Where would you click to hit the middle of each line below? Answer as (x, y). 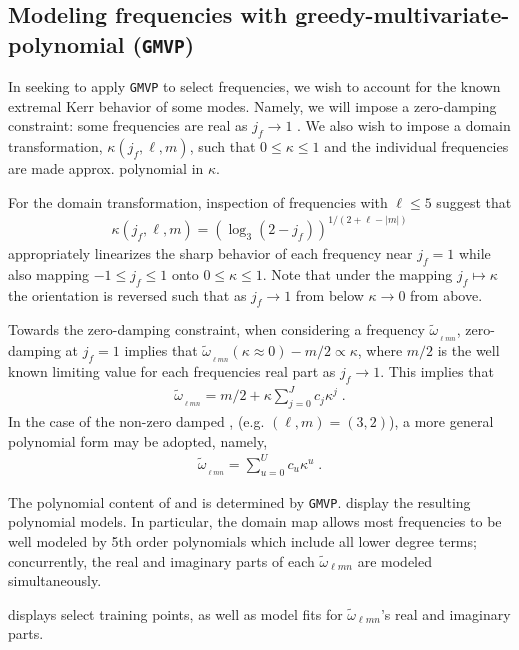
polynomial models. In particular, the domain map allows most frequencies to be (255, 521)
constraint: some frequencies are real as (128, 125)
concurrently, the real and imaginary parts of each (161, 560)
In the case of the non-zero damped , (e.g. (136, 421)
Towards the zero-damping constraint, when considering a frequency (216, 329)
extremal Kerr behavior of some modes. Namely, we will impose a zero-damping (252, 105)
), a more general (441, 421)
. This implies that (437, 371)
